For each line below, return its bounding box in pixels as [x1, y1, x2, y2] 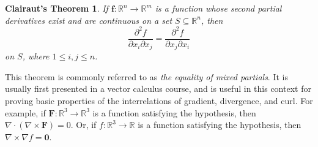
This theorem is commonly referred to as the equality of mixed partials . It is [5, 70, 288, 83]
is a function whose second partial [155, 2, 282, 14]
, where [22, 50, 50, 62]
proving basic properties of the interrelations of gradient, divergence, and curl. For [5, 94, 313, 107]
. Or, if [70, 118, 97, 131]
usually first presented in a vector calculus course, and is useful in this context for [5, 82, 311, 95]
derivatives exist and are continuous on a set [5, 13, 172, 26]
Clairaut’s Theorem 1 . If [5, 2, 108, 14]
